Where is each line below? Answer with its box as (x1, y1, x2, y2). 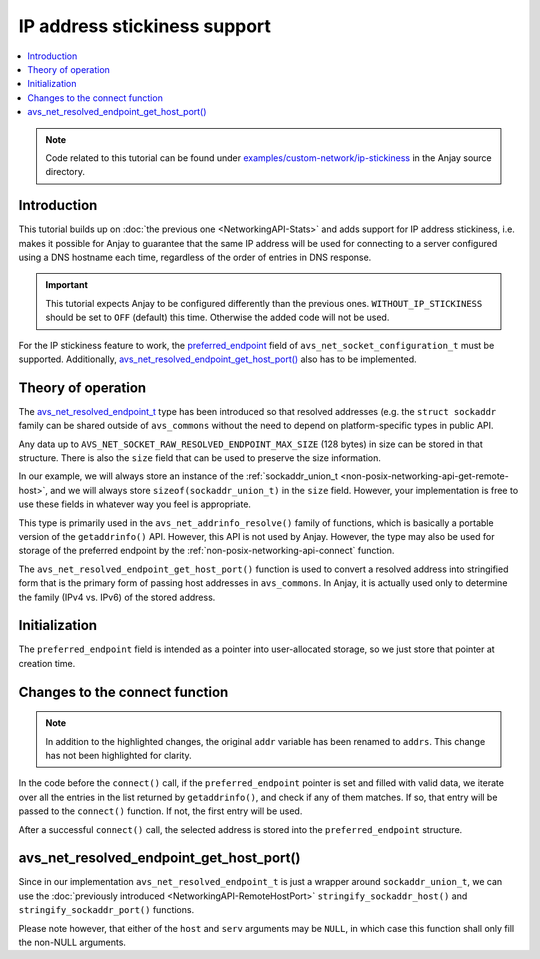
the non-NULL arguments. (18, 936, 127, 949)
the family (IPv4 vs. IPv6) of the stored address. (18, 591, 216, 603)
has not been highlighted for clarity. (45, 750, 192, 761)
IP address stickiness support (18, 15, 272, 37)
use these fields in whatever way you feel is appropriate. (18, 498, 252, 510)
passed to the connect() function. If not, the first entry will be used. (18, 805, 303, 817)
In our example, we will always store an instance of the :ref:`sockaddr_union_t (18, 470, 339, 482)
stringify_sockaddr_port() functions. (18, 904, 195, 916)
